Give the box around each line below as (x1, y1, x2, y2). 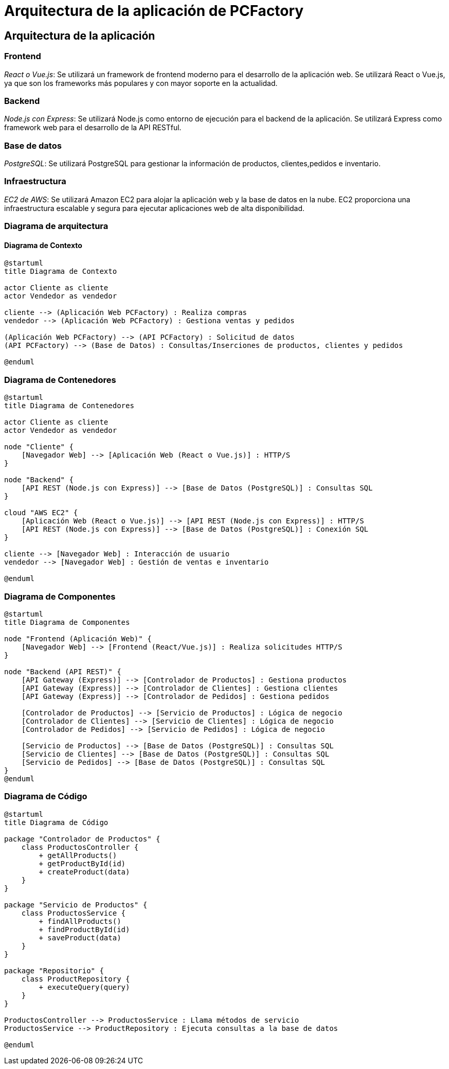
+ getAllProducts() (39, 851, 117, 860)
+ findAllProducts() (39, 917, 121, 925)
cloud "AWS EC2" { (4, 509, 78, 517)
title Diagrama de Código (4, 818, 109, 827)
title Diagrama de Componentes (4, 618, 130, 626)
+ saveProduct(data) (39, 933, 121, 942)
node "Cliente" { (4, 443, 74, 451)
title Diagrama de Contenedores (4, 401, 134, 410)
